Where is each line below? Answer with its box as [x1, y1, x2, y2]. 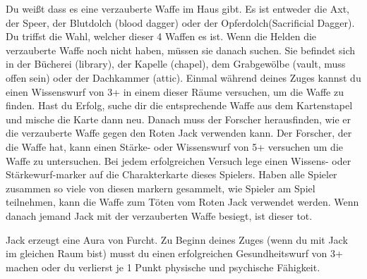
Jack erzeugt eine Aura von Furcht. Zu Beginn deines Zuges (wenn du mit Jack [6, 232, 348, 247]
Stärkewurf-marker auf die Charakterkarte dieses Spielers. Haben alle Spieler [6, 167, 337, 182]
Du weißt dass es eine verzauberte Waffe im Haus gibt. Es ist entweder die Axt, [6, 1, 350, 15]
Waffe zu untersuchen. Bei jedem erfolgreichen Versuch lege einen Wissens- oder [6, 153, 351, 168]
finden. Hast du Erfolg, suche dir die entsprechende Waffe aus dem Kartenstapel [6, 98, 353, 113]
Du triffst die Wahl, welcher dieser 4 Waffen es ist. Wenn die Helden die [6, 29, 317, 44]
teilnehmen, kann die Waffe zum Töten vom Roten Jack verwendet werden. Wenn [6, 194, 359, 209]
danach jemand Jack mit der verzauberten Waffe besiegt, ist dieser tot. [6, 208, 313, 223]
